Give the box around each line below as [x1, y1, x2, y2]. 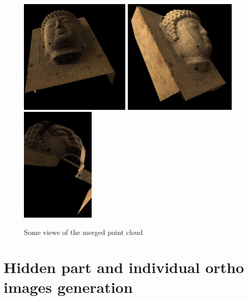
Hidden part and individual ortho [4, 256, 244, 277]
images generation [4, 276, 133, 297]
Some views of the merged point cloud [24, 226, 143, 237]
